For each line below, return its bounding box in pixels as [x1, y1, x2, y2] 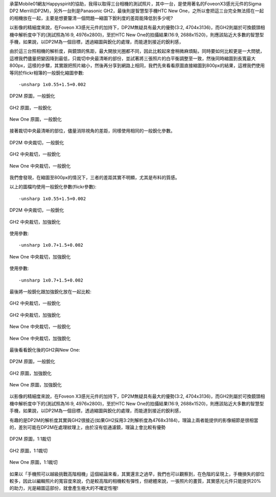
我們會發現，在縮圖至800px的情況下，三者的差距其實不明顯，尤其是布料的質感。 [9, 175, 180, 181]
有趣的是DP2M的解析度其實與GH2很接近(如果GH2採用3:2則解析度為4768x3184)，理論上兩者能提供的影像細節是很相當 [9, 417, 259, 423]
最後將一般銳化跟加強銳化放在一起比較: [9, 288, 92, 294]
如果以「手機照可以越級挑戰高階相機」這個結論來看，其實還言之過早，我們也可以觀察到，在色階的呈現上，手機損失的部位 [9, 471, 265, 477]
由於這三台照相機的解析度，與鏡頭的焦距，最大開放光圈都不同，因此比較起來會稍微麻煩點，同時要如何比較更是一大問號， [9, 48, 265, 54]
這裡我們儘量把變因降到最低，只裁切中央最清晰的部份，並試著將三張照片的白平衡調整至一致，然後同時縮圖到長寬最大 [9, 55, 256, 61]
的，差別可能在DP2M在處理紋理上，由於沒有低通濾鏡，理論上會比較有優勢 [9, 424, 166, 430]
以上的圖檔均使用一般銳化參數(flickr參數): [9, 184, 97, 190]
